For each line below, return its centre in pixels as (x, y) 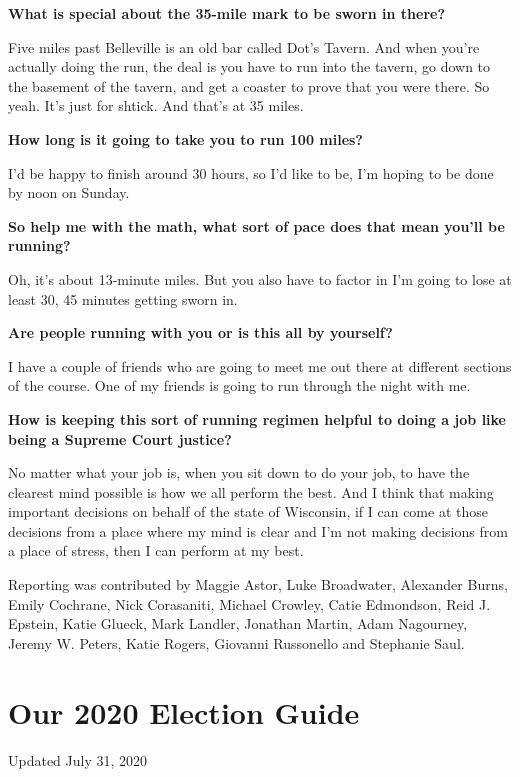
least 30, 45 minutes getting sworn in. (123, 298)
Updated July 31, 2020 (78, 759)
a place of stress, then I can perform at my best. (156, 550)
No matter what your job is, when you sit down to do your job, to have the (239, 472)
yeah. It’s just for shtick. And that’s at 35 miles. (156, 105)
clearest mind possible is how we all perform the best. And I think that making (251, 491)
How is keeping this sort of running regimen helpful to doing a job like (257, 418)
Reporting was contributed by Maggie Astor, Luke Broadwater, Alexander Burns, (258, 584)
